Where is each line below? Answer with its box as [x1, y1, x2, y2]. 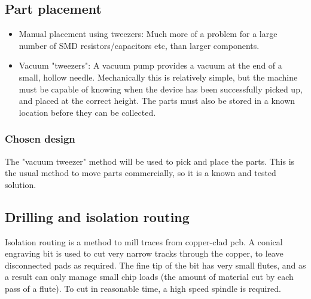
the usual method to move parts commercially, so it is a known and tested [5, 167, 276, 179]
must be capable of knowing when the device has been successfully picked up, [19, 82, 303, 95]
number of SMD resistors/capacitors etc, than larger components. [19, 39, 260, 51]
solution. [5, 178, 36, 190]
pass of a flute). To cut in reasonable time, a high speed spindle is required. [5, 282, 281, 294]
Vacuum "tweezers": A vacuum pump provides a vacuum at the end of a [19, 59, 282, 72]
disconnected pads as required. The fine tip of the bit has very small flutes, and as [5, 258, 306, 271]
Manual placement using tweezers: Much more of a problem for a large [19, 27, 278, 40]
